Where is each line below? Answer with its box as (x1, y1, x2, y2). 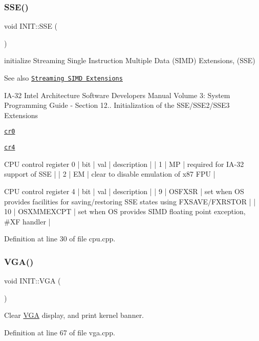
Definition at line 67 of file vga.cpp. (4, 327, 115, 337)
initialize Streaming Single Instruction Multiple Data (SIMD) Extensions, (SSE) (4, 55, 255, 66)
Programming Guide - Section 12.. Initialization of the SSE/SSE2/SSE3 (4, 100, 230, 110)
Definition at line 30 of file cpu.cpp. (4, 233, 116, 244)
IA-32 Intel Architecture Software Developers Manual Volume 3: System (4, 89, 230, 100)
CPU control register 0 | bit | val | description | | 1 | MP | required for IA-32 (4, 158, 244, 169)
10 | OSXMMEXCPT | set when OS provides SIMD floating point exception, (4, 206, 246, 217)
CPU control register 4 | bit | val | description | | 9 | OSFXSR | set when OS (4, 185, 244, 196)
